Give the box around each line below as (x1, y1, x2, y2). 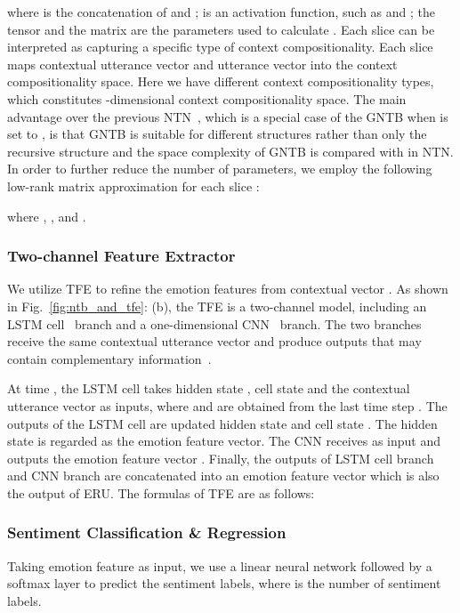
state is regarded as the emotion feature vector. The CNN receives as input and (7, 432, 441, 450)
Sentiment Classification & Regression (7, 521, 286, 544)
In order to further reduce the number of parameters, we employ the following (7, 159, 432, 178)
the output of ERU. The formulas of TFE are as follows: (7, 483, 315, 502)
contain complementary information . (7, 349, 212, 367)
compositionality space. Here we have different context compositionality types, (7, 72, 434, 91)
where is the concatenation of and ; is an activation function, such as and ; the (7, 3, 436, 20)
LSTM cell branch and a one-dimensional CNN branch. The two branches (7, 314, 422, 333)
